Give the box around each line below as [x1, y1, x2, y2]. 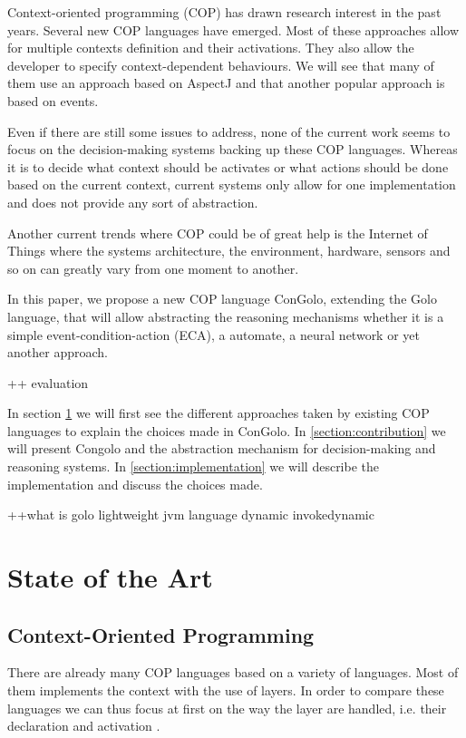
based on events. [7, 91, 99, 110]
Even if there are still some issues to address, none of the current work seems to [7, 121, 451, 141]
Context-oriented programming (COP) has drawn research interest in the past [7, 3, 442, 21]
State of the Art [7, 558, 213, 596]
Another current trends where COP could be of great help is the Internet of [7, 223, 428, 242]
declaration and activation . [7, 716, 160, 735]
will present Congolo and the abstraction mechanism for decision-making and [7, 439, 436, 458]
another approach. [7, 343, 108, 362]
